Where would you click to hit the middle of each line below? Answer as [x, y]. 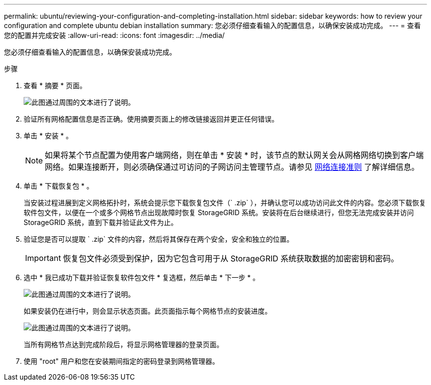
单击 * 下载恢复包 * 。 [59, 186]
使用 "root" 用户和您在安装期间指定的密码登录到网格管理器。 [122, 361]
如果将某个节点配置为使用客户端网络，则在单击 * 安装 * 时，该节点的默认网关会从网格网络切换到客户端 [234, 155]
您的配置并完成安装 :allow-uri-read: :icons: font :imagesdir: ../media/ [114, 35]
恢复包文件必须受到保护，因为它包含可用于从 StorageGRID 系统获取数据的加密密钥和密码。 [231, 258]
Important [43, 258]
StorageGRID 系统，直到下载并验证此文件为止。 [101, 222]
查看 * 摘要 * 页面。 [55, 85]
